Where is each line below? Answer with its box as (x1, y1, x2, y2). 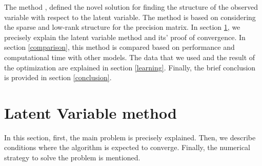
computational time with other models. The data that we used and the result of (4, 51, 255, 62)
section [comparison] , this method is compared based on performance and (4, 42, 235, 52)
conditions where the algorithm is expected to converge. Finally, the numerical (4, 142, 251, 153)
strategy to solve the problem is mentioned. (4, 152, 140, 163)
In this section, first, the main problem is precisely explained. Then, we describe (4, 132, 256, 142)
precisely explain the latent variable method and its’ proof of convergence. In (4, 31, 246, 42)
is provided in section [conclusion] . (4, 72, 112, 83)
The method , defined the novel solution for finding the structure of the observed (4, 2, 258, 12)
